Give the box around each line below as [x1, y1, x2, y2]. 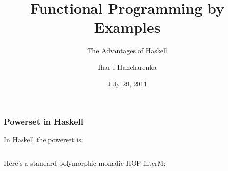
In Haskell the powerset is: [4, 134, 83, 145]
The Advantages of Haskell [87, 45, 167, 56]
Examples [94, 17, 160, 37]
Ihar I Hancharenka [98, 62, 157, 72]
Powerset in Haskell [4, 115, 83, 128]
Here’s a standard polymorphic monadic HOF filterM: [4, 157, 166, 168]
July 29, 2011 [107, 78, 147, 88]
